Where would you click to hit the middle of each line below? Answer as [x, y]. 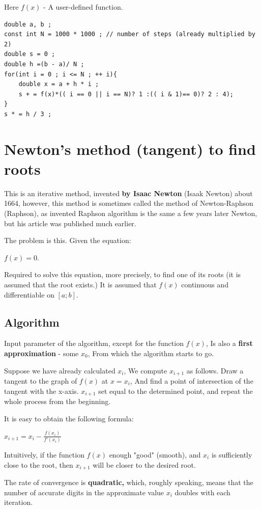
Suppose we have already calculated [60, 370]
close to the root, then [39, 464]
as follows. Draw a [215, 370]
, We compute [146, 370]
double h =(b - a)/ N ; [44, 64]
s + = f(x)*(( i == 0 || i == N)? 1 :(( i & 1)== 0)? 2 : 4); [126, 94]
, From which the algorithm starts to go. [151, 353]
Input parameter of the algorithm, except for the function [94, 343]
